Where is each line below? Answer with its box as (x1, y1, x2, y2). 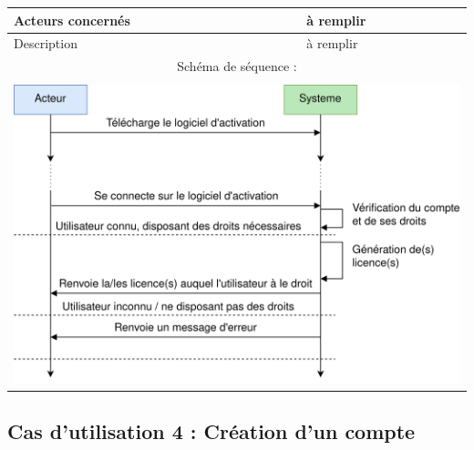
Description (14, 34, 77, 53)
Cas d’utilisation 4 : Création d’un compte (7, 417, 416, 445)
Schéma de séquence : (177, 56, 297, 76)
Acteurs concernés (14, 10, 130, 29)
